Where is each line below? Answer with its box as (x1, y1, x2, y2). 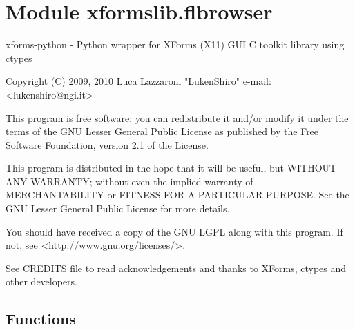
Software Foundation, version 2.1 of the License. (6, 137, 209, 152)
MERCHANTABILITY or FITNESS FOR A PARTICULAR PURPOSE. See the (6, 187, 349, 202)
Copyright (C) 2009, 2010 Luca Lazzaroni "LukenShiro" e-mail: (6, 74, 271, 88)
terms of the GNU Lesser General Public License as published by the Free (6, 124, 319, 138)
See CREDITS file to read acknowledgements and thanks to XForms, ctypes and (6, 260, 347, 275)
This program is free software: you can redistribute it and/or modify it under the (6, 110, 349, 125)
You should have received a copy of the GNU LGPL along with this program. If (6, 224, 343, 238)
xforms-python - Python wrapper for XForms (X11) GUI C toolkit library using (6, 37, 345, 52)
